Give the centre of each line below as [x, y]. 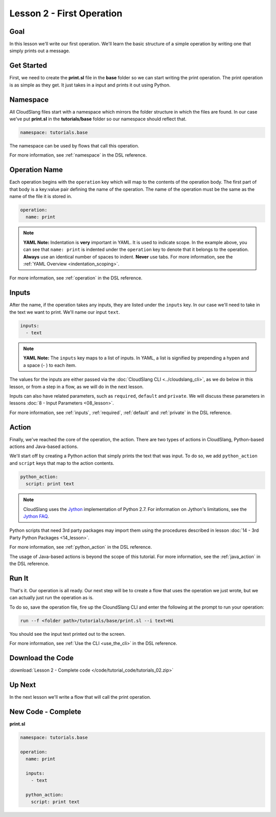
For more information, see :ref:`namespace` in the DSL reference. [78, 155]
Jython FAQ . [36, 517]
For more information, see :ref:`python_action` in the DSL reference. [81, 547]
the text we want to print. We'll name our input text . [65, 312]
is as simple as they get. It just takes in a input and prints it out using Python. [90, 85]
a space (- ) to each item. [50, 365]
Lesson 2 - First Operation [66, 13]
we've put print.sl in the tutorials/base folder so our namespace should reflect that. [98, 119]
